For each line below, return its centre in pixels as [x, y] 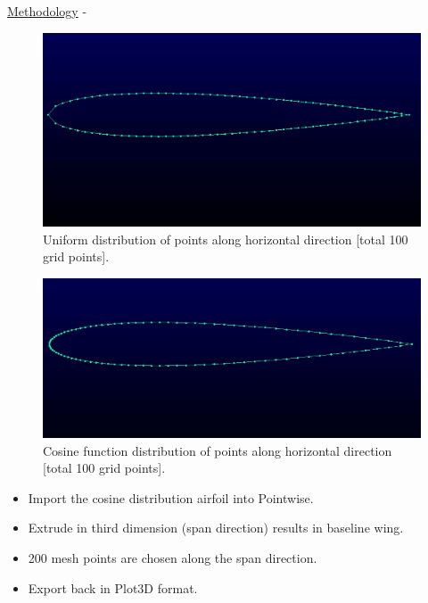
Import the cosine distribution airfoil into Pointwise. [171, 497]
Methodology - [47, 11]
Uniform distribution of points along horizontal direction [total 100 [226, 239]
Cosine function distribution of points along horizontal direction [218, 450]
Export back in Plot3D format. [113, 587]
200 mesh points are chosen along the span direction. [173, 558]
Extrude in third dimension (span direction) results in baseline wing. [216, 528]
